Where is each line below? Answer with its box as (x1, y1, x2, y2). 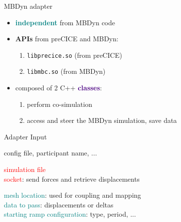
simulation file (4, 164, 46, 174)
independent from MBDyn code (15, 17, 115, 27)
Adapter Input (4, 131, 47, 141)
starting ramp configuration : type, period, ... (4, 209, 136, 219)
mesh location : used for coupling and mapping (4, 190, 141, 200)
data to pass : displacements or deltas (4, 199, 114, 209)
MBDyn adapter (4, 1, 53, 11)
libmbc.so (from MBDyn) (27, 66, 106, 76)
